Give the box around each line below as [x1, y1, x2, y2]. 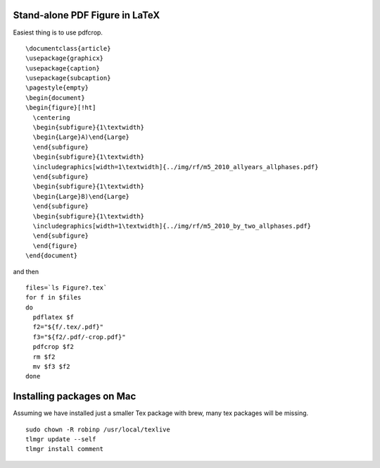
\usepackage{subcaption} [25, 74, 111, 82]
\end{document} [25, 252, 78, 260]
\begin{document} [25, 94, 85, 101]
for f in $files [25, 293, 82, 302]
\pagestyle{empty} [25, 84, 89, 92]
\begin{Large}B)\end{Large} [32, 192, 130, 200]
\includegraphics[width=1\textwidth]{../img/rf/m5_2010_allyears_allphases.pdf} [32, 163, 319, 171]
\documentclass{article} [25, 44, 111, 52]
